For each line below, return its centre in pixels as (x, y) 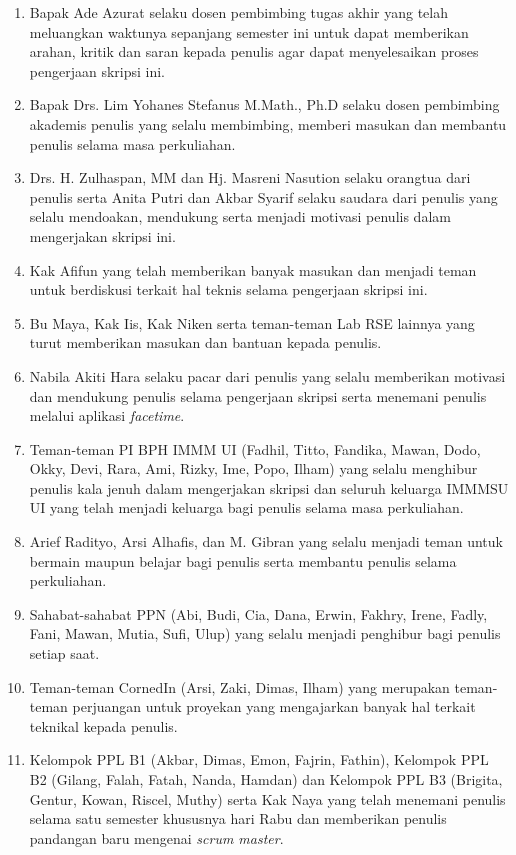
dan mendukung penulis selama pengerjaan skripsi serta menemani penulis (258, 395)
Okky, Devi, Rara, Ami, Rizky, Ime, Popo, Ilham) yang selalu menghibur (253, 468)
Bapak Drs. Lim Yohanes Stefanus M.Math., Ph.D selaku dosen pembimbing (264, 104)
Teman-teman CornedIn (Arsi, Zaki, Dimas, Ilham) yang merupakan (239, 686)
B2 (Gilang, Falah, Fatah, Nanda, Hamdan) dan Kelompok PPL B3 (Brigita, (266, 779)
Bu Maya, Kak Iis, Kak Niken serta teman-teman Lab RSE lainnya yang (252, 322)
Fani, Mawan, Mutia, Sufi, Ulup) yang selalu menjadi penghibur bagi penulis (265, 633)
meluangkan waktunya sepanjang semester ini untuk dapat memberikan (249, 31)
